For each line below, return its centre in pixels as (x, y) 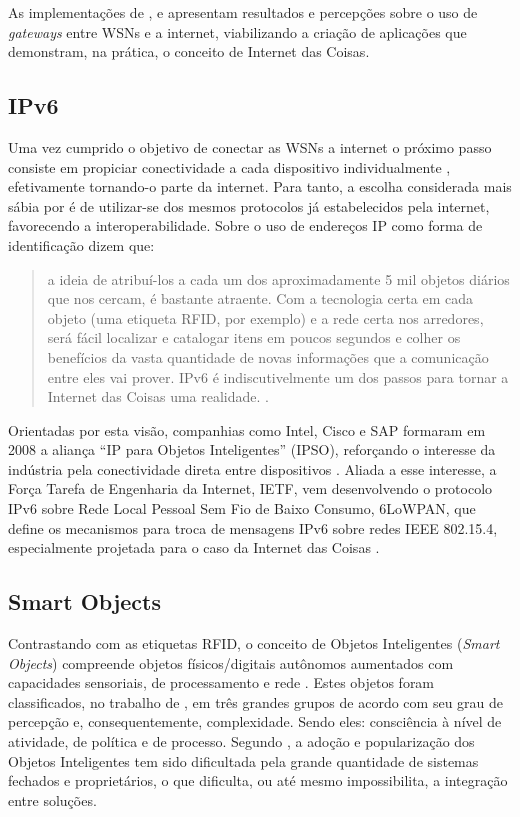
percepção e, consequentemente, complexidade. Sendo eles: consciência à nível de (255, 721)
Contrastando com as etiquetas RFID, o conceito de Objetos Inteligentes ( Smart (254, 643)
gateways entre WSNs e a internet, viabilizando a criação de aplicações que (237, 31)
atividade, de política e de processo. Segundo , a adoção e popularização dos (241, 741)
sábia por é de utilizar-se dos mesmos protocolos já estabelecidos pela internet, (249, 205)
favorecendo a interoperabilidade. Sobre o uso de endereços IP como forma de (245, 225)
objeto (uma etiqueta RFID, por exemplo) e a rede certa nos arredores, (265, 317)
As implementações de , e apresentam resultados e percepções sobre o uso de (243, 12)
